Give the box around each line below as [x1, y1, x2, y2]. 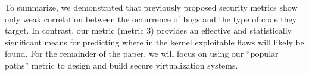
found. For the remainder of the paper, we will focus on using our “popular [5, 47, 279, 60]
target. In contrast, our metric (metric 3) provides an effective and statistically [5, 24, 292, 37]
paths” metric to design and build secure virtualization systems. [5, 58, 238, 71]
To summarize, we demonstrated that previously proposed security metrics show [5, 1, 298, 13]
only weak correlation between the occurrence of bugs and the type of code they [5, 12, 297, 25]
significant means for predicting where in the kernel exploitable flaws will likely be [5, 35, 304, 48]
